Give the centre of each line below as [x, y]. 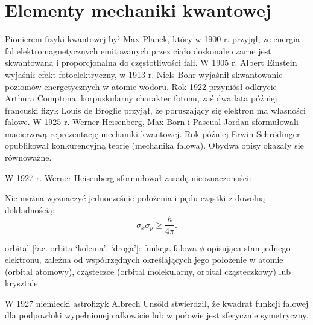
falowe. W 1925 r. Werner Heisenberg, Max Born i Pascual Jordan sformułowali [152, 122]
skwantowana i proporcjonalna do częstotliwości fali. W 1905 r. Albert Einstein [151, 63]
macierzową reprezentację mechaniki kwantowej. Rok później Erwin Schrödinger [153, 133]
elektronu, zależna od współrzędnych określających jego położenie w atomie [144, 259]
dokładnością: [30, 209]
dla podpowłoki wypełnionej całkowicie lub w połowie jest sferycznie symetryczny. [157, 315]
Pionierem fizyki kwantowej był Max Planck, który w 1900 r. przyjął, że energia [153, 39]
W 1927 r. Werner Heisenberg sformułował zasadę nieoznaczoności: [128, 177]
